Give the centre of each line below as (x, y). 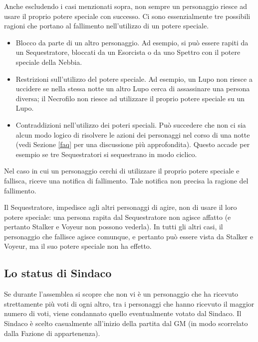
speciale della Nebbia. (49, 62)
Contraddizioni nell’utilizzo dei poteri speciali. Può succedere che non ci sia (131, 124)
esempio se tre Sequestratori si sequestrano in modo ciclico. (106, 154)
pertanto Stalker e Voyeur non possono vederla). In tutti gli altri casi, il (114, 227)
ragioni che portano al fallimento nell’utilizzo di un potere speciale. (107, 26)
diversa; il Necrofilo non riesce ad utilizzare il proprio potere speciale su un (130, 98)
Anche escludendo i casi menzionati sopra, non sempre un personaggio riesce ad (126, 6)
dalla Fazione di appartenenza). (52, 333)
